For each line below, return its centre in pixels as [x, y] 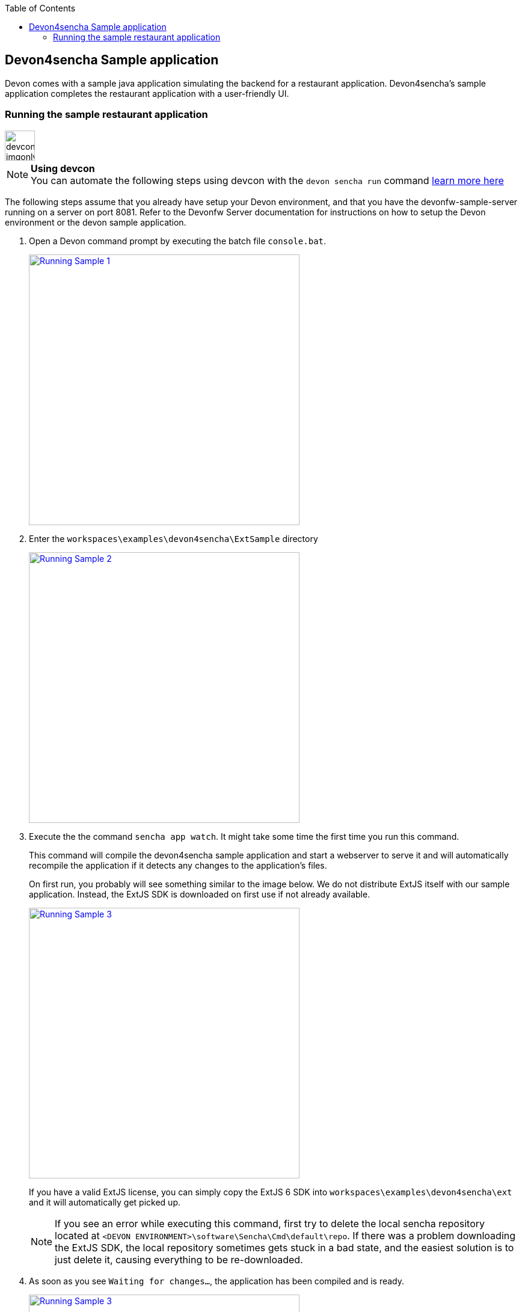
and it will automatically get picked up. [105, 1202]
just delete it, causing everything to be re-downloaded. [179, 1259]
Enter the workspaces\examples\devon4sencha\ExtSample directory [173, 538]
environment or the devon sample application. [96, 222]
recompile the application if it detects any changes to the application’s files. [178, 865]
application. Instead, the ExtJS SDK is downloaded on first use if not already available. [200, 894]
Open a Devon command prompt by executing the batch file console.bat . [178, 241]
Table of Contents [40, 8]
